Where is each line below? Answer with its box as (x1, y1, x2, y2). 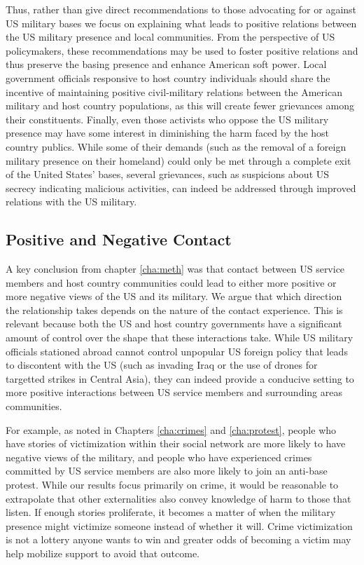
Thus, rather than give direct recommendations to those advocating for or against (6, 2, 357, 16)
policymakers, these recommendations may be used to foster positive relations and (6, 43, 358, 57)
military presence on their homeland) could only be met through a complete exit (6, 153, 351, 168)
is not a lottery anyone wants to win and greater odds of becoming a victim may (6, 532, 351, 547)
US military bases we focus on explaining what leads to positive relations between (6, 15, 357, 30)
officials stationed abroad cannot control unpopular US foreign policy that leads (6, 343, 348, 358)
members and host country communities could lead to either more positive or (6, 275, 337, 290)
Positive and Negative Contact (6, 229, 232, 250)
